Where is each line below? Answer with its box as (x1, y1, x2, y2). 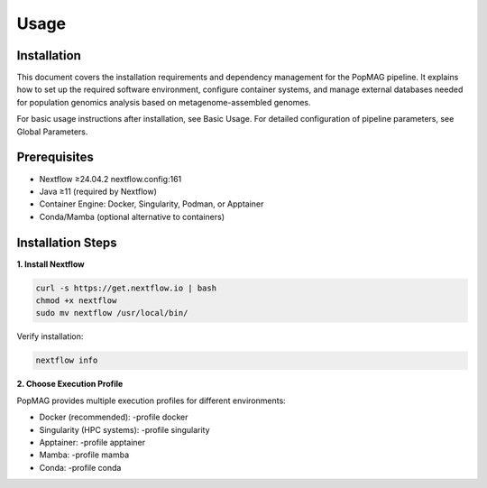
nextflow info (35, 355, 98, 365)
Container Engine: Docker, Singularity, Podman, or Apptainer (39, 198, 264, 209)
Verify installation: (16, 331, 84, 342)
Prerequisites (16, 150, 94, 165)
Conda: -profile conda (39, 462, 122, 473)
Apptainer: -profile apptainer (39, 437, 146, 447)
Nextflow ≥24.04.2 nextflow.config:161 (39, 173, 182, 184)
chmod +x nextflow (35, 295, 117, 306)
